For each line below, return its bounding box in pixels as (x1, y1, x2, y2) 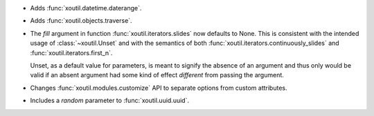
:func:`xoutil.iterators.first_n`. (30, 48, 113, 57)
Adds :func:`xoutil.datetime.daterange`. (30, 4, 142, 12)
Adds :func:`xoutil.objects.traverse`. (30, 17, 132, 25)
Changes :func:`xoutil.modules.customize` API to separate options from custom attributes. (30, 84, 287, 92)
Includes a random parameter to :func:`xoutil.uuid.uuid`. (30, 97, 190, 105)
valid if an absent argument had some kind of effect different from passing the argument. (30, 71, 284, 79)
